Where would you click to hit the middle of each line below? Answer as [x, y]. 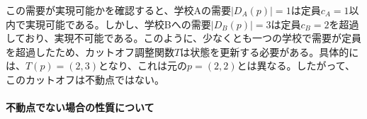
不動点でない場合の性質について [80, 107]
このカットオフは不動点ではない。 [85, 79]
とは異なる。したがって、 [296, 66]
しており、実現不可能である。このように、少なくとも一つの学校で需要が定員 [184, 38]
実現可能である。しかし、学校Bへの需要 [118, 24]
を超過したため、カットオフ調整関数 [90, 51]
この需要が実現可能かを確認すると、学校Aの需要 [118, 10]
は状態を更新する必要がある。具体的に [270, 51]
